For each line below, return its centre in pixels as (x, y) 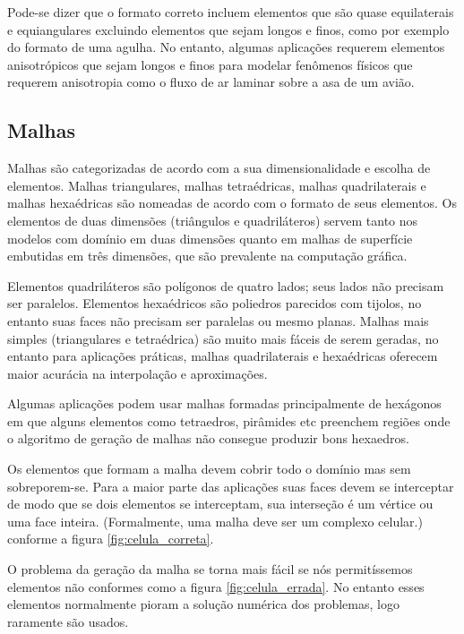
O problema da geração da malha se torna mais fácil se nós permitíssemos (210, 569)
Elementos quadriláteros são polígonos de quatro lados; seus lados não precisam (226, 285)
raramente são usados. (68, 621)
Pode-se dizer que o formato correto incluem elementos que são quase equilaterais (231, 12)
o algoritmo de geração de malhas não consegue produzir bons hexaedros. (208, 438)
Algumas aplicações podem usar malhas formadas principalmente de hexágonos (224, 403)
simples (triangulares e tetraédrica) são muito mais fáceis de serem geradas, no (223, 338)
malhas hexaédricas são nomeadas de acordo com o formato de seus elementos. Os (232, 203)
